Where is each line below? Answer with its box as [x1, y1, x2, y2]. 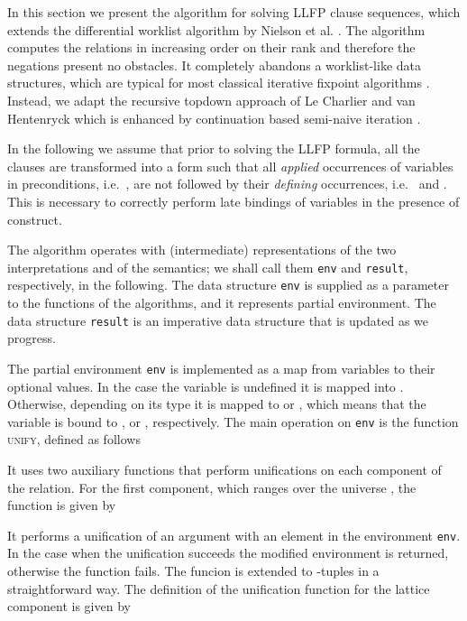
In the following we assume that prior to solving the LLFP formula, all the [7, 139, 420, 158]
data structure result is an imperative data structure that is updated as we [7, 310, 429, 329]
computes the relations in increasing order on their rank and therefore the [7, 38, 416, 57]
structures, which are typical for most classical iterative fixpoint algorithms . [7, 73, 430, 92]
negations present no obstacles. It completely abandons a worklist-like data [7, 55, 422, 74]
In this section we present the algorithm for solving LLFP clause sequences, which [7, 3, 461, 21]
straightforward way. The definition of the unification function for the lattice [7, 579, 430, 598]
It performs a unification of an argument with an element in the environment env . [7, 525, 461, 544]
